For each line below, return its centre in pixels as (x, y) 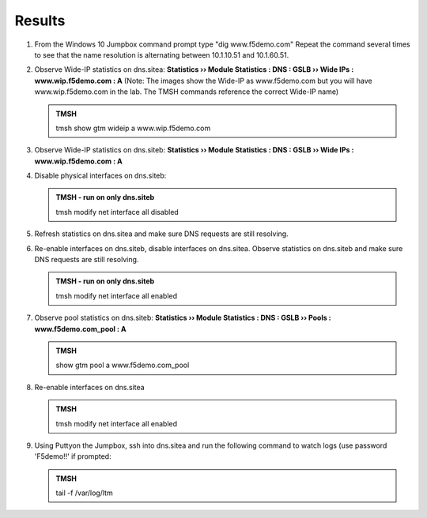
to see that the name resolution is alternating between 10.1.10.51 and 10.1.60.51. (162, 54)
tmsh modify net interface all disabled (117, 212)
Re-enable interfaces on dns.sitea (90, 387)
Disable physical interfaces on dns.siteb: (100, 176)
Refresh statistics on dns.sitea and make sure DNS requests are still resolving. (161, 234)
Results (40, 21)
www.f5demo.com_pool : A (80, 328)
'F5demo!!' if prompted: (73, 456)
